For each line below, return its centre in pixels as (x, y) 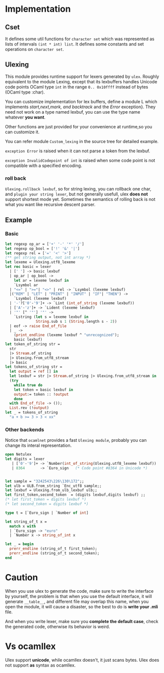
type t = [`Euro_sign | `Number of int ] (47, 513)
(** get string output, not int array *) (48, 258)
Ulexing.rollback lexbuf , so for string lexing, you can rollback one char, (78, 189)
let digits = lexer (25, 459)
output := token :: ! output (41, 394)
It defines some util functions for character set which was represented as (80, 39)
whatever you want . (25, 117)
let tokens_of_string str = (34, 367)
